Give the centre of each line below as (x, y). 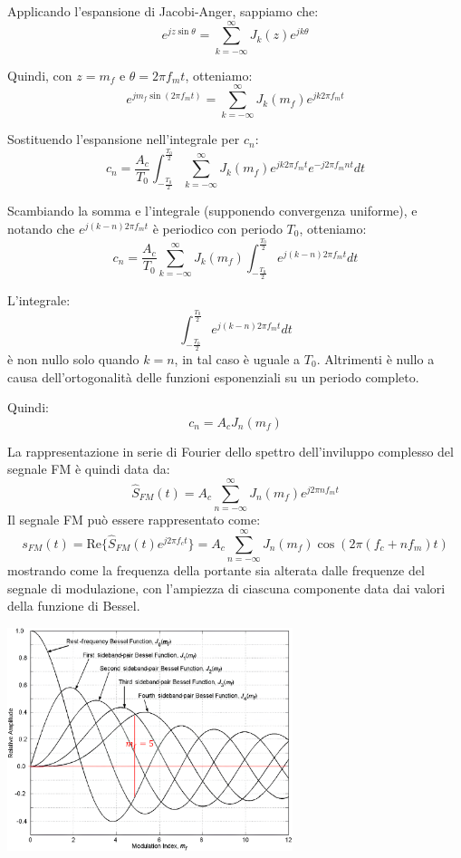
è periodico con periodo (217, 229)
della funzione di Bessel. (74, 606)
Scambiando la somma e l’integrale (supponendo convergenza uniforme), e (212, 211)
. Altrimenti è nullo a (375, 359)
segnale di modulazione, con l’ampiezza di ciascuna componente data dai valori (226, 588)
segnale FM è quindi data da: (89, 469)
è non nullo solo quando (73, 359)
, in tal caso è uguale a (237, 359)
